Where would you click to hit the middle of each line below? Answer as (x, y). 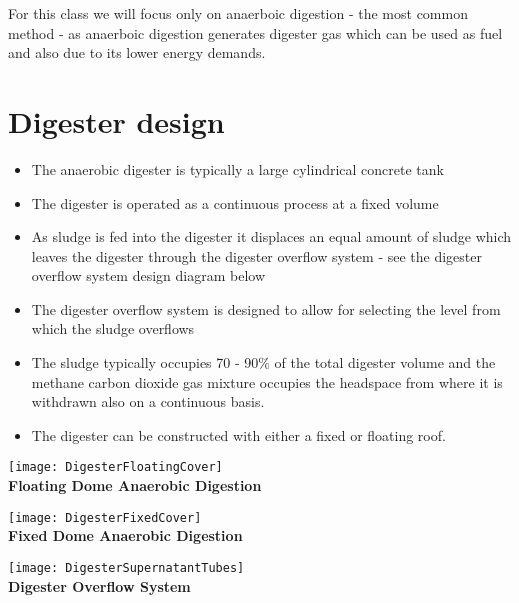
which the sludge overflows (113, 328)
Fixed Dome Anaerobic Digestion (125, 535)
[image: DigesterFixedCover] (105, 517)
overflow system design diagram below (148, 275)
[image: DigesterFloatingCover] (115, 467)
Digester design (116, 120)
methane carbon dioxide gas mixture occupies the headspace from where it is (267, 381)
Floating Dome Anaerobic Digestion (135, 485)
